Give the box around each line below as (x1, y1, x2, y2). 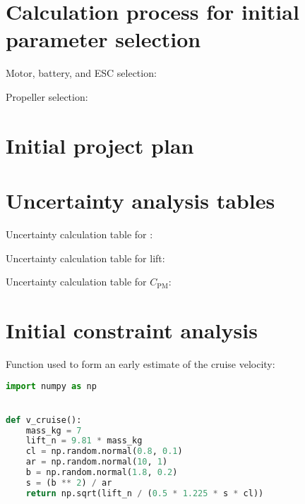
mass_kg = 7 (25, 425, 82, 436)
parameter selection (6, 25, 201, 54)
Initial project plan (6, 130, 194, 159)
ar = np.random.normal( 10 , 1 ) (25, 457, 168, 467)
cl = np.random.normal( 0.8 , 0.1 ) (25, 446, 183, 457)
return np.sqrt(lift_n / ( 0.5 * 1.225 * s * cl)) (25, 488, 264, 498)
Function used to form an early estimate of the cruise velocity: (6, 356, 275, 371)
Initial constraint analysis (6, 315, 258, 344)
